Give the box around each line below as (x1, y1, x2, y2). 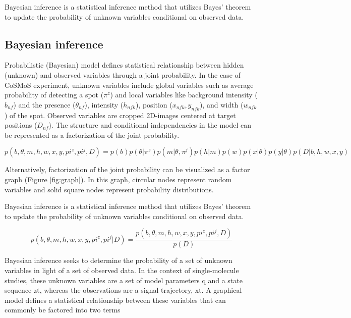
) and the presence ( (13, 99, 76, 110)
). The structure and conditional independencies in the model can (48, 120, 252, 130)
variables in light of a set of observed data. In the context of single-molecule (5, 264, 239, 275)
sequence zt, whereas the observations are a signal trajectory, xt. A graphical (5, 285, 242, 295)
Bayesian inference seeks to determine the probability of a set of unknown (5, 255, 232, 266)
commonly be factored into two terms (5, 304, 121, 315)
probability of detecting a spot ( (5, 89, 104, 100)
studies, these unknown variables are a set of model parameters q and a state (5, 275, 243, 285)
